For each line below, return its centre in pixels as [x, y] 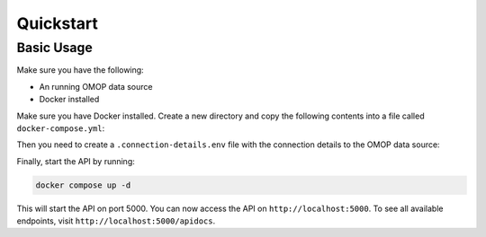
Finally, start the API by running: [76, 161]
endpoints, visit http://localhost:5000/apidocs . [116, 221]
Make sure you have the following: [80, 70]
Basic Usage [55, 48]
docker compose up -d [83, 185]
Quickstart [58, 23]
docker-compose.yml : [61, 128]
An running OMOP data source [96, 86]
